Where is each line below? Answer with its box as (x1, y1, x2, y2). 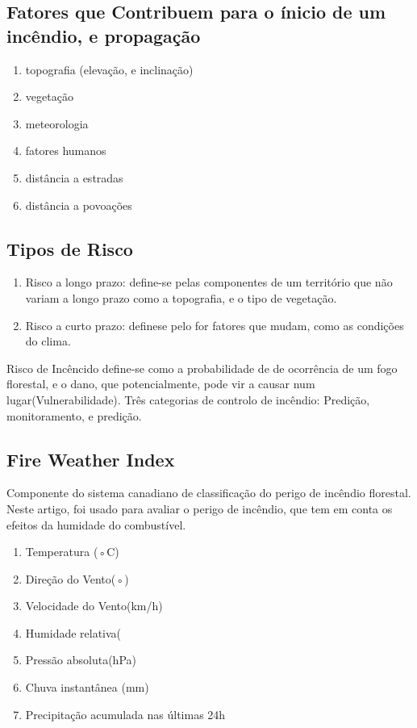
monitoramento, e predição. (6, 407, 142, 424)
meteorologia (25, 115, 89, 132)
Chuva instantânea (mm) (25, 679, 149, 696)
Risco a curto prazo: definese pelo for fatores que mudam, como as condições (25, 316, 404, 333)
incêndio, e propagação (6, 23, 201, 48)
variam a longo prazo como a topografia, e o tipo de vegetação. (25, 289, 337, 306)
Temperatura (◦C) (25, 543, 119, 560)
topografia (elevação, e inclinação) (25, 61, 194, 77)
